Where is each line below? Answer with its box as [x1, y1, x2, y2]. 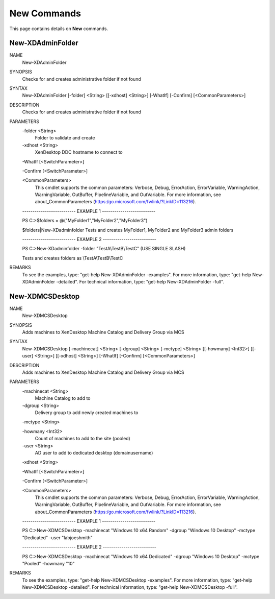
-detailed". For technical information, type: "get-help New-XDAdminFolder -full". [56, 279, 224, 284]
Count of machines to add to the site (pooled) [35, 436, 131, 442]
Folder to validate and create [35, 135, 95, 141]
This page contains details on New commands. [9, 26, 108, 32]
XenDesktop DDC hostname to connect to [35, 149, 123, 155]
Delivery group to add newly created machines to [35, 409, 139, 416]
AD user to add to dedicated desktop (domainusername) [35, 449, 153, 456]
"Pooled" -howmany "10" [22, 561, 75, 567]
